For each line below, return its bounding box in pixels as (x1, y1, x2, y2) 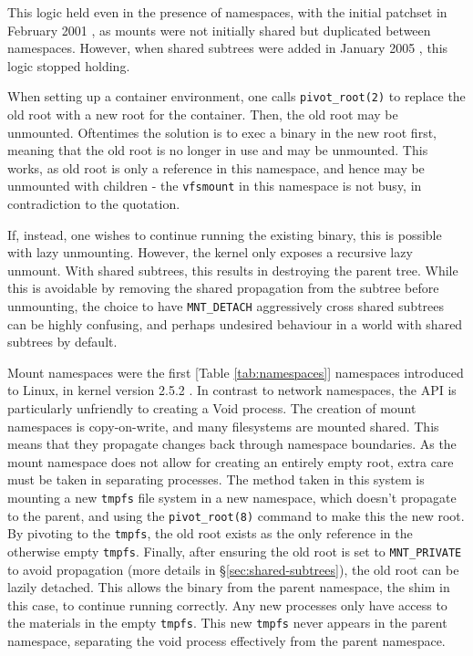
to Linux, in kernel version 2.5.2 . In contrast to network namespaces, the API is (7, 380, 457, 400)
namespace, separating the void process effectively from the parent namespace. (7, 631, 446, 651)
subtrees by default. (7, 332, 118, 351)
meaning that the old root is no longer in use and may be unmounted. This (7, 141, 428, 160)
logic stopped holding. (7, 56, 130, 75)
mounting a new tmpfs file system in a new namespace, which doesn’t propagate (7, 488, 457, 507)
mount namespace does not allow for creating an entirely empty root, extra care (7, 452, 454, 471)
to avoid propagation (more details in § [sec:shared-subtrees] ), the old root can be (7, 559, 459, 578)
